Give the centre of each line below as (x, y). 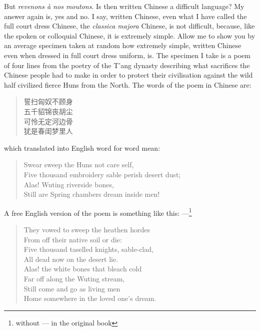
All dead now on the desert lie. (71, 259)
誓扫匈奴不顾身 (48, 101)
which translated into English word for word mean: (82, 147)
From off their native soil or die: (73, 239)
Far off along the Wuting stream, (74, 278)
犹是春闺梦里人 (48, 131)
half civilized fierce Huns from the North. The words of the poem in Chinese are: (128, 84)
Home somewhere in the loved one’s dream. (90, 298)
